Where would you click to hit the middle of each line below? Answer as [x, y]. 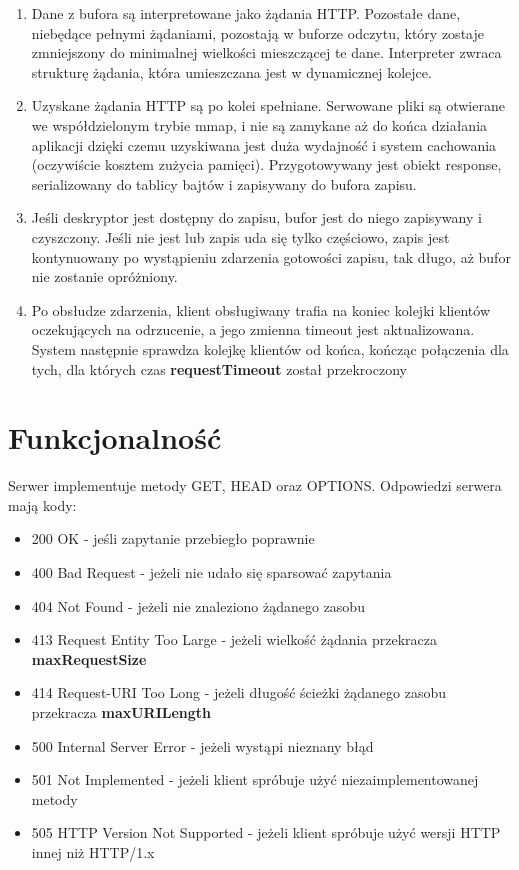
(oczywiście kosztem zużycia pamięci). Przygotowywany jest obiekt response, [266, 164]
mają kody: [42, 504]
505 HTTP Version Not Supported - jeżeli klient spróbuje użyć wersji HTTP [266, 832]
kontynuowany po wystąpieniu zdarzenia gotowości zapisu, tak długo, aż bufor [271, 256]
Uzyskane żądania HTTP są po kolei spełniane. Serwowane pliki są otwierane [268, 105]
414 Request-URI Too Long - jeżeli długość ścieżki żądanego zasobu [239, 692]
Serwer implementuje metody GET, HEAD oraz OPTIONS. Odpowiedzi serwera [255, 485]
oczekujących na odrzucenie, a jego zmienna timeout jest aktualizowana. [253, 329]
